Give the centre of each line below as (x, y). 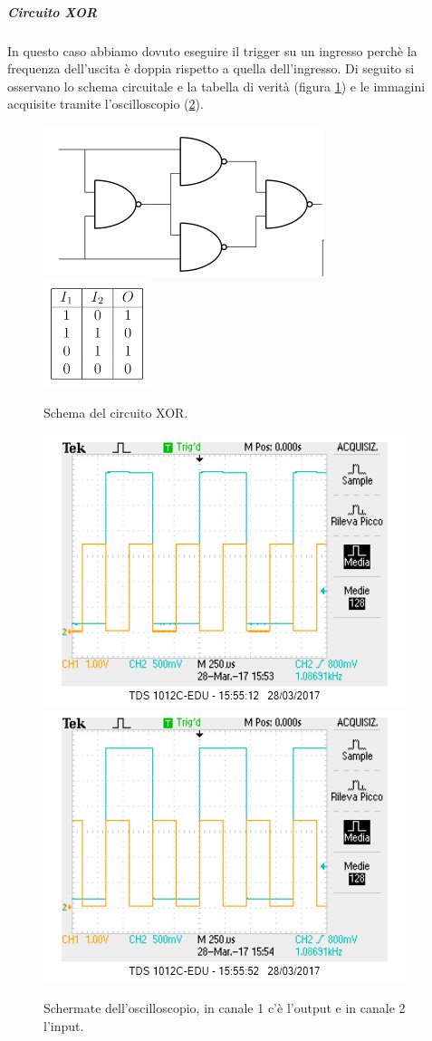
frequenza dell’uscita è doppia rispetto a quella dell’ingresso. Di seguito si (211, 68)
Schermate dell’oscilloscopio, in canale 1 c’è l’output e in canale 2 (225, 1007)
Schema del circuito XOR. (116, 413)
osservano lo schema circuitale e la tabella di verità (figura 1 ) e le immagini (216, 86)
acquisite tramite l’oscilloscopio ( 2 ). (106, 104)
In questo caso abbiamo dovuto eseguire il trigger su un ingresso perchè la (212, 50)
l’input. (64, 1025)
